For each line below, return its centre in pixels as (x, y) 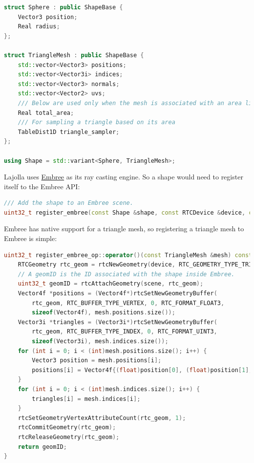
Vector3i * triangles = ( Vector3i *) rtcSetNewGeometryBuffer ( (117, 322)
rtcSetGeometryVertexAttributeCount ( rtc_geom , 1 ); (102, 418)
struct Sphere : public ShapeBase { (63, 7)
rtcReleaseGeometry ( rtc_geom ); (69, 437)
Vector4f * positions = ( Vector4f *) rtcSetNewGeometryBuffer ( (117, 294)
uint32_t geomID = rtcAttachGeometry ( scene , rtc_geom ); (111, 284)
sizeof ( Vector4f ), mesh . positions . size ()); (104, 313)
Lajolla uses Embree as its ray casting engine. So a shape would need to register (124, 177)
